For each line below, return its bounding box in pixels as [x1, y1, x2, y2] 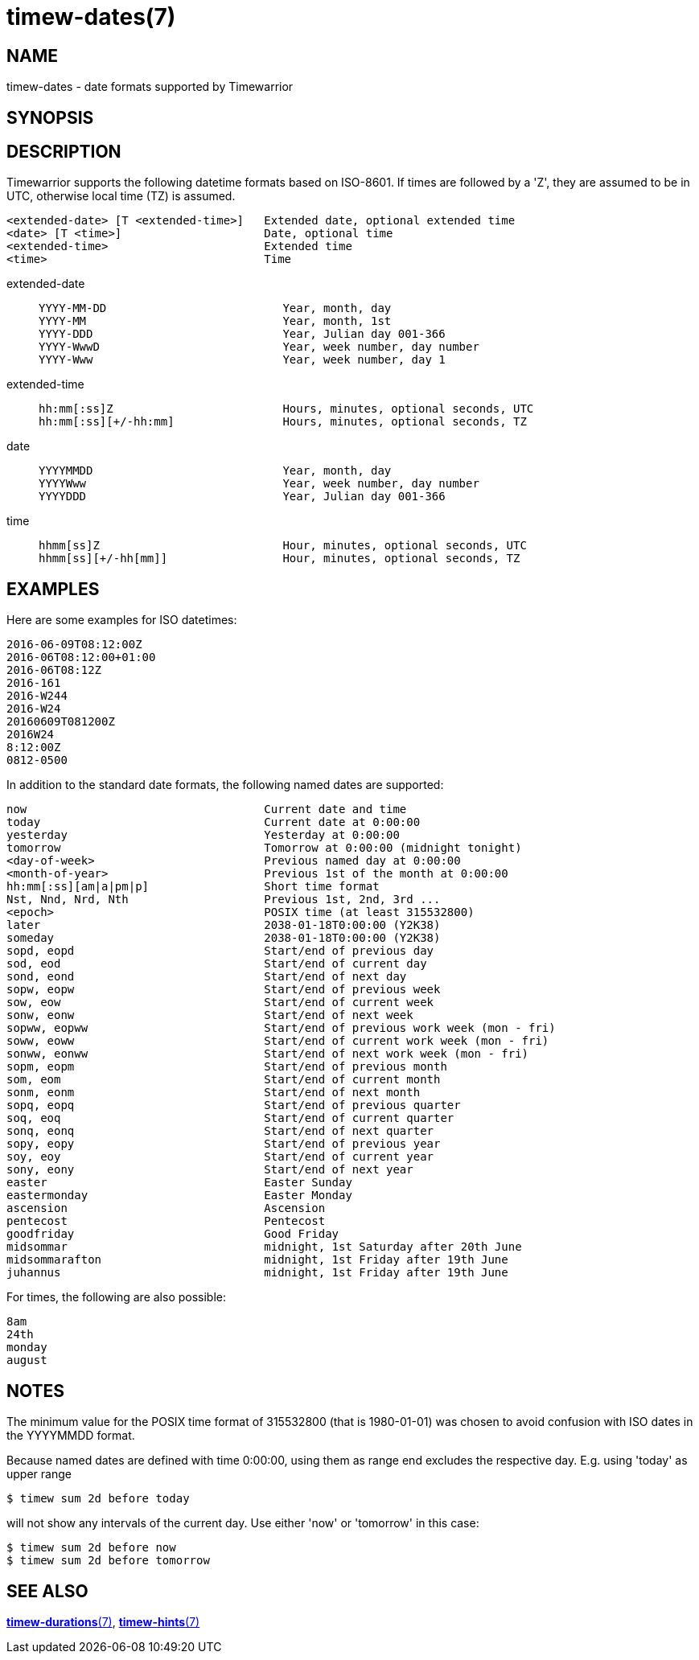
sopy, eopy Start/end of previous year [6, 1137, 441, 1151]
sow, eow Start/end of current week [6, 996, 434, 1009]
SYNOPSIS [6, 107, 94, 128]
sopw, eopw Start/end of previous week [6, 983, 441, 996]
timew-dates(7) [6, 3, 176, 31]
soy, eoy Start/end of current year [6, 1150, 434, 1164]
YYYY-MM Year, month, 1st [39, 314, 392, 328]
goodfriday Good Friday [6, 1227, 339, 1241]
